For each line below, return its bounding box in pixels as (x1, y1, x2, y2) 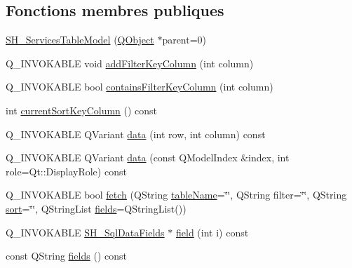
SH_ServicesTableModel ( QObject (6, 32, 154, 47)
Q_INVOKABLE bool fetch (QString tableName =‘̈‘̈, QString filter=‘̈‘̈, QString (6, 187, 347, 202)
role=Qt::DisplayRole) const (6, 163, 127, 178)
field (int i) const (175, 225, 249, 239)
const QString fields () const (6, 248, 127, 263)
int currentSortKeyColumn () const (6, 102, 158, 117)
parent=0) (162, 32, 207, 47)
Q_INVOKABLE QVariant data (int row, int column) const (6, 126, 266, 141)
